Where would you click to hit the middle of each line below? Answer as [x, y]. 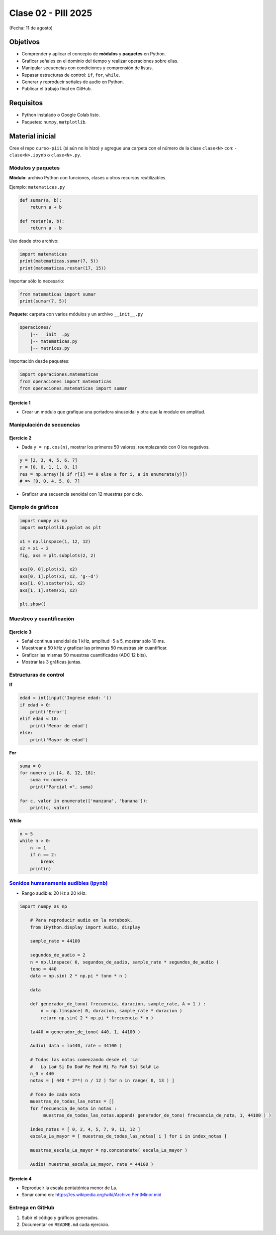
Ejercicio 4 [20, 1179]
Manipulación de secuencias [45, 424]
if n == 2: [43, 855]
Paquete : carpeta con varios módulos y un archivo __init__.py [76, 314]
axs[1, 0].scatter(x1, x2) [52, 583]
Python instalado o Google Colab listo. [61, 115]
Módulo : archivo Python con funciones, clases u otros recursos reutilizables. [88, 178]
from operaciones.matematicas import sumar [74, 388]
